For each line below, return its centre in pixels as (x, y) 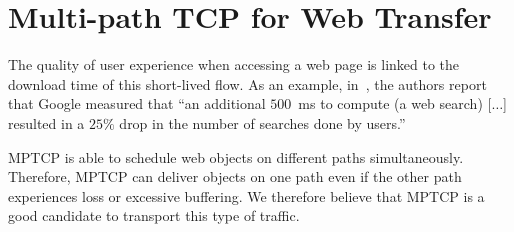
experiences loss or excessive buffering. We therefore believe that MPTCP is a (246, 195)
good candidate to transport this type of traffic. (154, 215)
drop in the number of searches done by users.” (262, 122)
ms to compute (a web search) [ (395, 103)
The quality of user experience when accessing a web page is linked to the (234, 64)
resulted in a (46, 122)
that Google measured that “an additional (137, 103)
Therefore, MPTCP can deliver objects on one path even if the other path (235, 176)
